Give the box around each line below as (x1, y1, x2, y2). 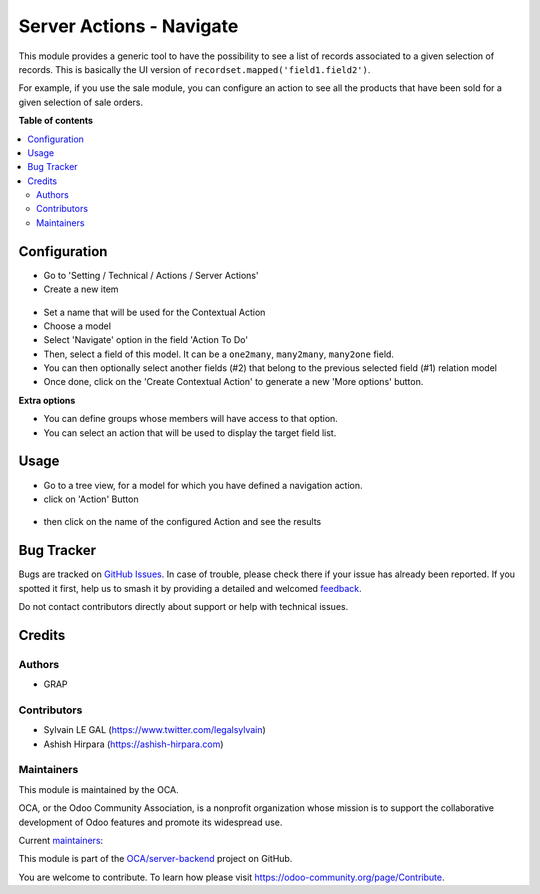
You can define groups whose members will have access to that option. (43, 413, 339, 425)
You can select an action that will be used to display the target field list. (43, 426, 337, 439)
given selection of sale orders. (18, 96, 144, 108)
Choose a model (43, 320, 112, 332)
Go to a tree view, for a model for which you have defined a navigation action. (43, 479, 364, 491)
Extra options (18, 394, 76, 406)
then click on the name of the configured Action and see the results (43, 516, 322, 528)
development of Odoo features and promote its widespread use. (18, 816, 283, 828)
